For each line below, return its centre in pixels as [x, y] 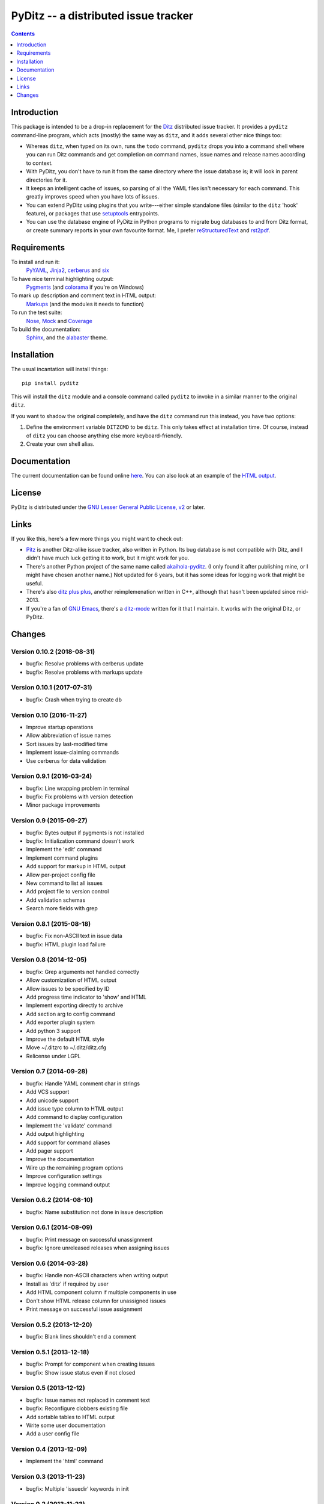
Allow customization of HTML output [71, 980]
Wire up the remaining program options [75, 1168]
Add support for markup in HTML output [76, 866]
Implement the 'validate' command [69, 1126]
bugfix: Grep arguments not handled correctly [83, 972]
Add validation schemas [56, 900]
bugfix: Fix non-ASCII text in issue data [74, 936]
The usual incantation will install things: [59, 369]
